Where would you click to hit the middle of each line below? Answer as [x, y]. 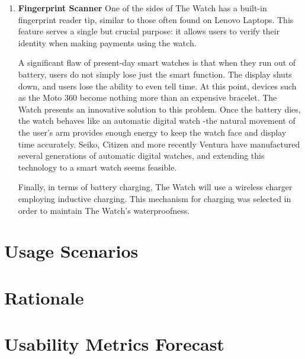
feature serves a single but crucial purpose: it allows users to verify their [149, 31]
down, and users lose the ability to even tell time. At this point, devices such [157, 86]
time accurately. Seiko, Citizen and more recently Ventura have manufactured [159, 144]
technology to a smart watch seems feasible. [97, 167]
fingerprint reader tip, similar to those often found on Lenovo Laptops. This [156, 19]
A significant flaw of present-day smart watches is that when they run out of [157, 62]
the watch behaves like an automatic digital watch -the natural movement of [157, 121]
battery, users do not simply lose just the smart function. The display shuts [155, 74]
